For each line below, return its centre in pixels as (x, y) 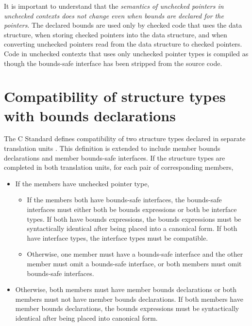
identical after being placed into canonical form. (86, 318)
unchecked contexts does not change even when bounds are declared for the (114, 15)
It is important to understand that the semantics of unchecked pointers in (114, 6)
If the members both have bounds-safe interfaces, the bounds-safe (124, 200)
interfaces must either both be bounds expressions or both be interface (132, 209)
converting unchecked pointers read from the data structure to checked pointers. (123, 44)
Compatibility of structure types (115, 96)
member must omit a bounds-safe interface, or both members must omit (134, 263)
